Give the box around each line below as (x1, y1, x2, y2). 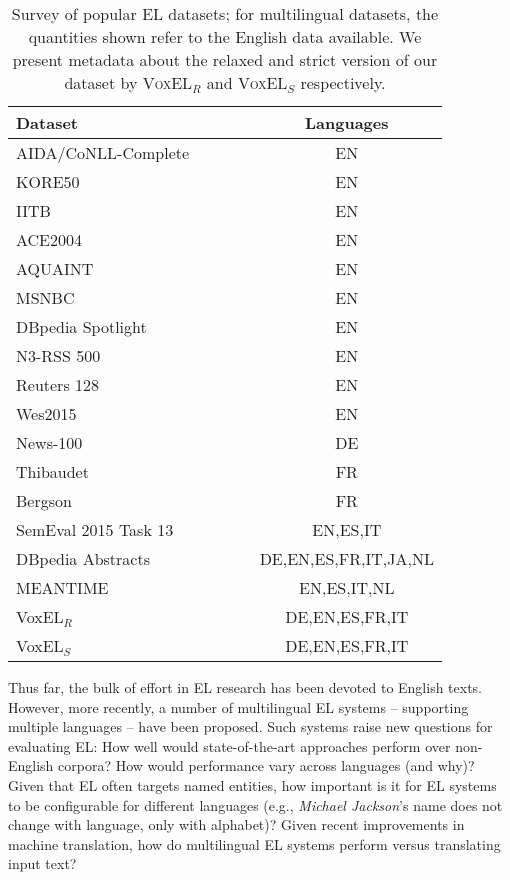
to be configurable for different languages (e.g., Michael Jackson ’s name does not (8, 794, 503, 815)
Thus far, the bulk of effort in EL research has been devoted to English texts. (8, 677, 483, 697)
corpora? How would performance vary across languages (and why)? (58, 755, 475, 776)
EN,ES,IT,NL (299, 576, 395, 599)
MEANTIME (16, 576, 109, 599)
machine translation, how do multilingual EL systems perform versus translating (8, 833, 501, 854)
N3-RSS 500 (16, 344, 101, 367)
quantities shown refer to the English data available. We (28, 25, 422, 48)
